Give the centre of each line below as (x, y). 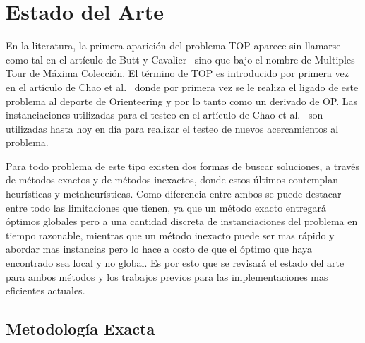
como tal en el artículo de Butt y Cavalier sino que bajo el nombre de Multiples (180, 59)
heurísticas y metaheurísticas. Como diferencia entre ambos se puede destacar (174, 194)
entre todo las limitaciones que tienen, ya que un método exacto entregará (166, 207)
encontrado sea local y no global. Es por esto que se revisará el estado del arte (175, 263)
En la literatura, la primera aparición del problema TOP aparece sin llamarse (173, 46)
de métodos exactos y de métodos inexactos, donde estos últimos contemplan (172, 180)
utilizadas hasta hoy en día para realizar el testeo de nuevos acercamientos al (172, 128)
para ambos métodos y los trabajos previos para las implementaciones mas (167, 276)
